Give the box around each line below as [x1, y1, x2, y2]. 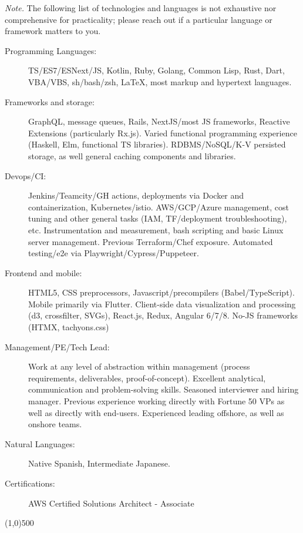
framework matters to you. [5, 25, 101, 37]
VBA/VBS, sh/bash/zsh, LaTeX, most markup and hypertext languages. [28, 75, 292, 88]
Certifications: [5, 477, 55, 489]
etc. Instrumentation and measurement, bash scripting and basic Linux [28, 223, 284, 236]
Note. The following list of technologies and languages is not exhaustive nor [5, 2, 277, 14]
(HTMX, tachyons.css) [28, 321, 109, 333]
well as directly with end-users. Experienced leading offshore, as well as [28, 406, 284, 418]
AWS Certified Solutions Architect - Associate [28, 497, 194, 509]
